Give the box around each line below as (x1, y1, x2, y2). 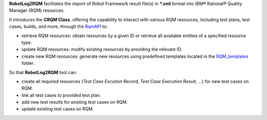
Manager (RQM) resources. (9, 7, 65, 13)
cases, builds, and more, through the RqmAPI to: (9, 24, 108, 30)
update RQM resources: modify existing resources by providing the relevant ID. (21, 46, 182, 52)
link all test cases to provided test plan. (21, 92, 101, 98)
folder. (21, 60, 35, 66)
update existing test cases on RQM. (21, 106, 94, 112)
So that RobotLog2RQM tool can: (9, 69, 77, 75)
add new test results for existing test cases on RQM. (21, 99, 128, 105)
